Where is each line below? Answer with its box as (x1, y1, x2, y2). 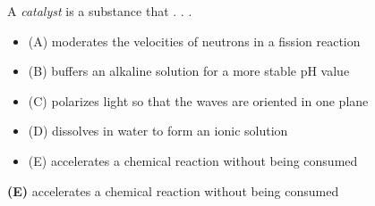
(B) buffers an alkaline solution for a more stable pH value (28, 62, 350, 80)
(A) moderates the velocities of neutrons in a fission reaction (28, 31, 361, 50)
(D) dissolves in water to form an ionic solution (28, 121, 288, 140)
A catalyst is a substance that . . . (7, 2, 192, 20)
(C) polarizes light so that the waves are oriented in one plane (28, 91, 369, 110)
